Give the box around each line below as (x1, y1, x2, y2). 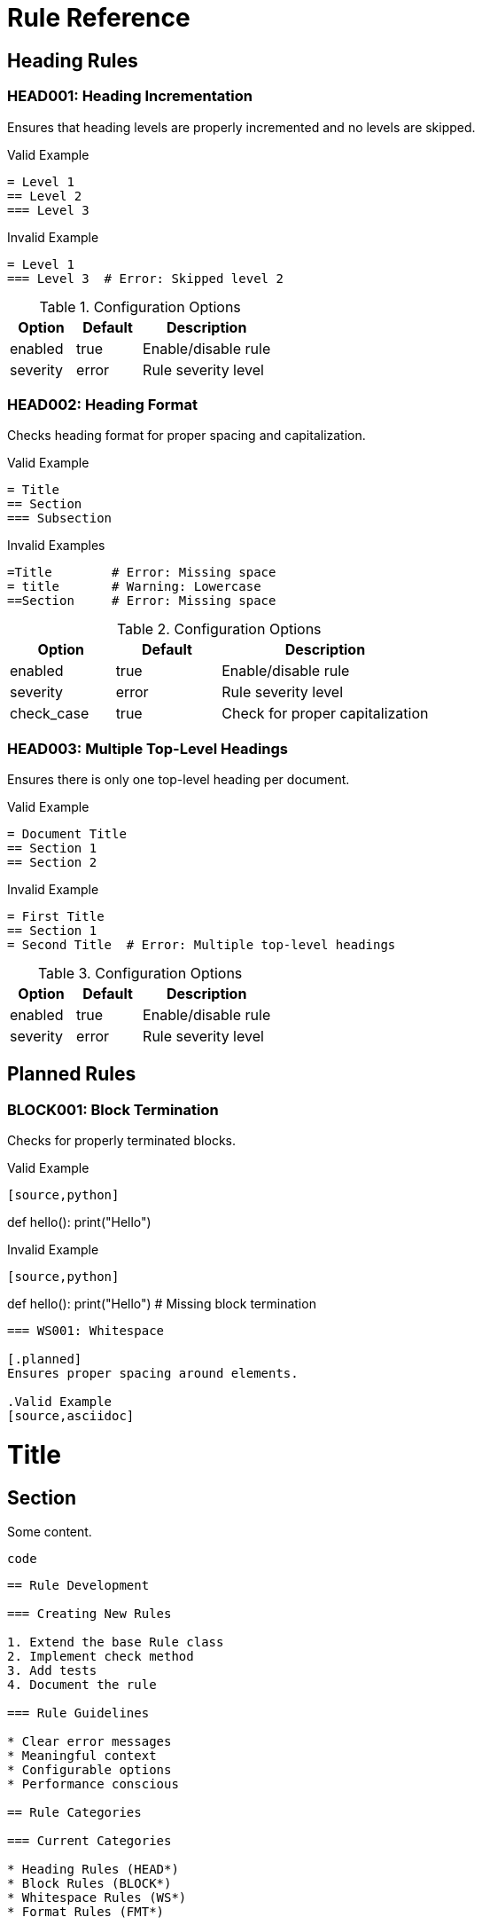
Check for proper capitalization (222, 704, 429, 723)
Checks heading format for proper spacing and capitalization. (7, 428, 366, 444)
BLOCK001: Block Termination (7, 1100, 219, 1119)
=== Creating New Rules (7, 1607, 172, 1622)
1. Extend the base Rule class (7, 1635, 224, 1650)
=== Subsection (7, 511, 113, 526)
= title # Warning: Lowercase (7, 579, 261, 594)
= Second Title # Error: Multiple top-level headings (7, 938, 396, 953)
